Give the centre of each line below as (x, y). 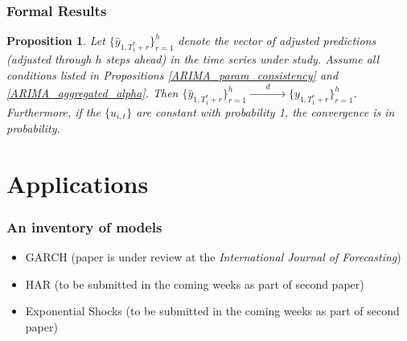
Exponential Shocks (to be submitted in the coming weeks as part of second (212, 311)
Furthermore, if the (54, 111)
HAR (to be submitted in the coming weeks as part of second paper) (195, 283)
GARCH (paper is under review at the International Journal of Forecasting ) (213, 257)
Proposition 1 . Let (56, 41)
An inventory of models (84, 226)
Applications (78, 183)
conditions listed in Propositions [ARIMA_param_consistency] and (173, 75)
